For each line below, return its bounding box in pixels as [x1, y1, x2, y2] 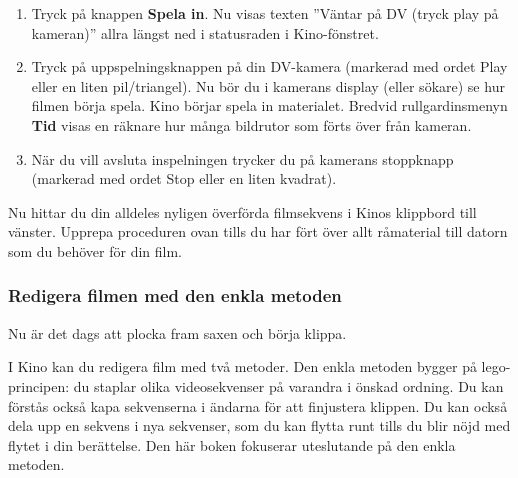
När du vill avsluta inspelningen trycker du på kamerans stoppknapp [31, 148, 454, 169]
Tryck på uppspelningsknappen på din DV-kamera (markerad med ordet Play [31, 56, 508, 77]
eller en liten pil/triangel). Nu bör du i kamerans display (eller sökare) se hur [31, 75, 505, 96]
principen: [8, 375, 70, 396]
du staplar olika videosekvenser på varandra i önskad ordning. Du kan [73, 375, 504, 396]
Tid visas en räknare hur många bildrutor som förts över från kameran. [31, 114, 472, 135]
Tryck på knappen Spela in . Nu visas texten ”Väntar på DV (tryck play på [31, 3, 499, 23]
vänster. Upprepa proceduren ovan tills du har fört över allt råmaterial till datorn [8, 221, 508, 242]
